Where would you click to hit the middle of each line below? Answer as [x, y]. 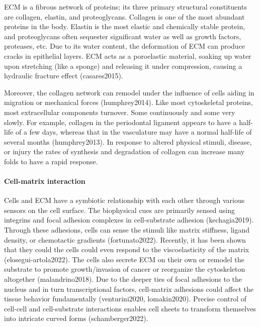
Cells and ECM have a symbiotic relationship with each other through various [124, 200]
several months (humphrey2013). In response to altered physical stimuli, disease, [128, 141]
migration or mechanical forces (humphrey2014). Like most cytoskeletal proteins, [128, 102]
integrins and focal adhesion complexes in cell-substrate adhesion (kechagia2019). [129, 220]
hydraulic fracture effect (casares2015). [64, 76]
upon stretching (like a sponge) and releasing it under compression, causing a [123, 66]
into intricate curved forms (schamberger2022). [76, 318]
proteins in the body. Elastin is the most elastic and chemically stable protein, [125, 26]
